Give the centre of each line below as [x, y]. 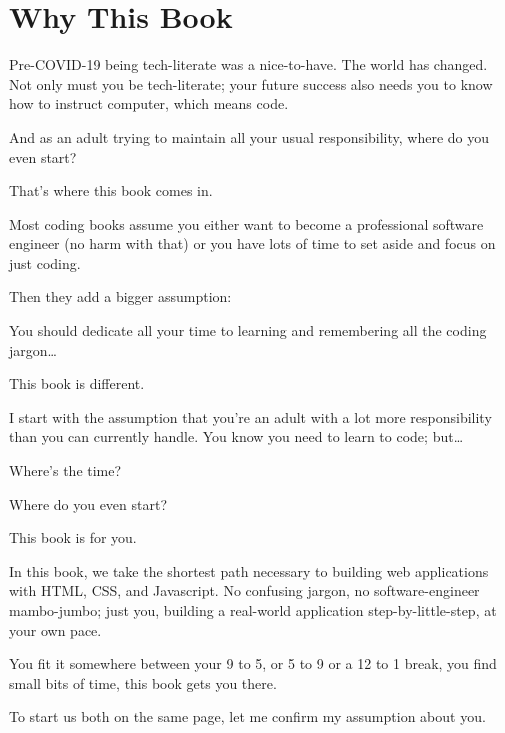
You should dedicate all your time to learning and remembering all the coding [248, 330]
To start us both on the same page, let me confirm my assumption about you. [247, 716]
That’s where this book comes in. [111, 190]
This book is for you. [73, 537]
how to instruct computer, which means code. [149, 103]
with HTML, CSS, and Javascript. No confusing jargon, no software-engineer [244, 590]
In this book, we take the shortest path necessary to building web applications [249, 570]
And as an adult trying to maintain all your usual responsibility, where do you [249, 136]
